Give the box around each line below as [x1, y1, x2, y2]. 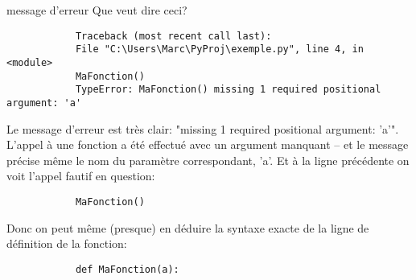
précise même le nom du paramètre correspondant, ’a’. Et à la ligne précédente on [6, 151, 410, 168]
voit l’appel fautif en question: [6, 167, 155, 184]
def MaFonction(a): [75, 263, 179, 275]
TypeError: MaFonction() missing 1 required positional [75, 84, 381, 96]
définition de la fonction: [6, 235, 127, 252]
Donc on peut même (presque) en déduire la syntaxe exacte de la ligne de [6, 219, 369, 236]
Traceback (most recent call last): [75, 30, 272, 42]
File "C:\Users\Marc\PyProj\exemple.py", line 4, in [75, 43, 364, 56]
